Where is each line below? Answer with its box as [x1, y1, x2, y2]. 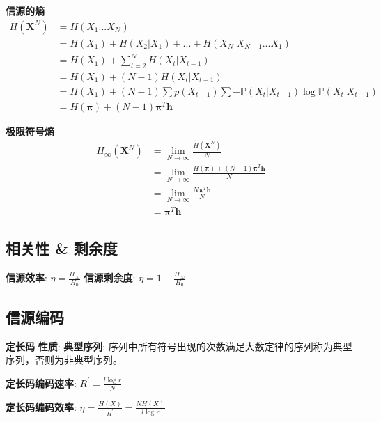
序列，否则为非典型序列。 [6, 352, 123, 367]
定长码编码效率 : [6, 399, 77, 414]
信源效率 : [6, 270, 47, 285]
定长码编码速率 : [6, 375, 77, 390]
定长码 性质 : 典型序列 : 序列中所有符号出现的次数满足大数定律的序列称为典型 [6, 338, 352, 353]
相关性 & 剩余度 [6, 237, 118, 259]
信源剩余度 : [84, 270, 136, 285]
